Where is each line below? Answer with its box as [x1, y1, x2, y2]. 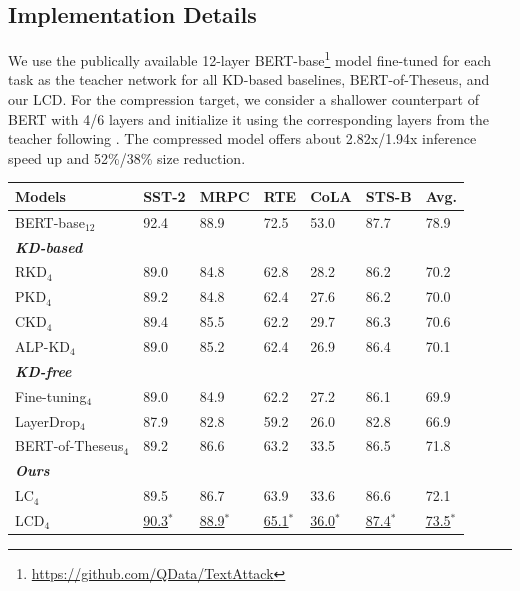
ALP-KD [15, 335, 71, 356]
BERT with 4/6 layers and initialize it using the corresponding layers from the [8, 108, 489, 129]
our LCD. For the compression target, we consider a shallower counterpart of [8, 89, 479, 110]
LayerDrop [15, 410, 81, 431]
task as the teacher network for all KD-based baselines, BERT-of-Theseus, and [8, 69, 490, 90]
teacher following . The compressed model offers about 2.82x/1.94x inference [8, 128, 477, 149]
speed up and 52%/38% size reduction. [8, 147, 246, 168]
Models [15, 185, 66, 206]
